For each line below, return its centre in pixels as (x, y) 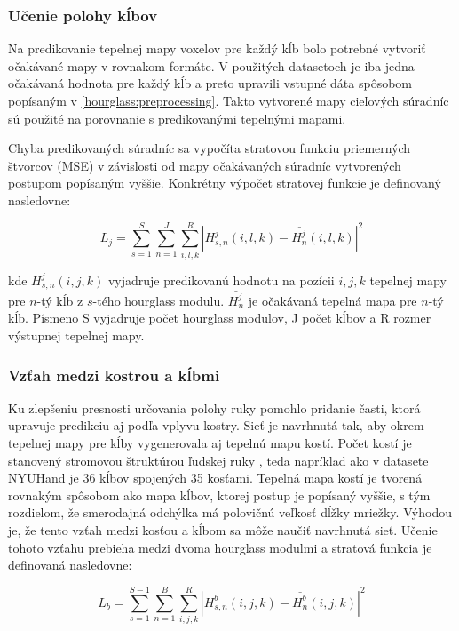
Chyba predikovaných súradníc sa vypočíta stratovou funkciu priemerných (210, 148)
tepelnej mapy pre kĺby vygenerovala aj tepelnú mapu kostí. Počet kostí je (210, 443)
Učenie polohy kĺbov (83, 15)
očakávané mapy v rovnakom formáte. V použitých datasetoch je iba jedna (211, 65)
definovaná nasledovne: (70, 565)
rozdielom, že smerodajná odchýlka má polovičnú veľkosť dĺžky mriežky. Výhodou (230, 512)
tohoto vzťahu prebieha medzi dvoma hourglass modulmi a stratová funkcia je (220, 547)
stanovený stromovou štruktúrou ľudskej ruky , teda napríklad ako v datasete (218, 460)
